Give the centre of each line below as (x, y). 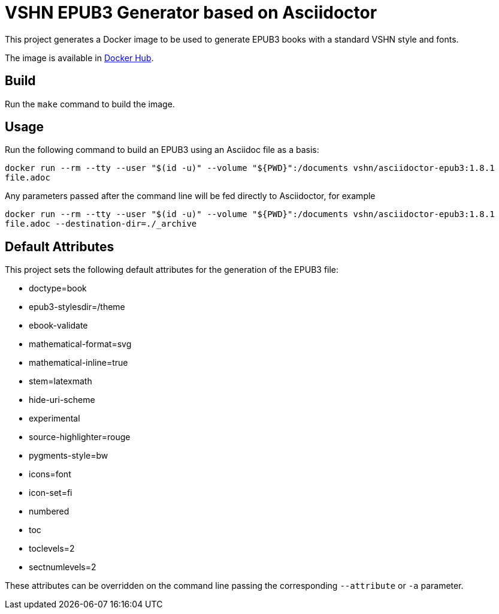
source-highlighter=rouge (80, 437)
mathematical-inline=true (78, 363)
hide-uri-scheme (62, 400)
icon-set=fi (51, 493)
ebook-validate (58, 326)
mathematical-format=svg (80, 344)
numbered (49, 511)
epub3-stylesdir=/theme (77, 307)
